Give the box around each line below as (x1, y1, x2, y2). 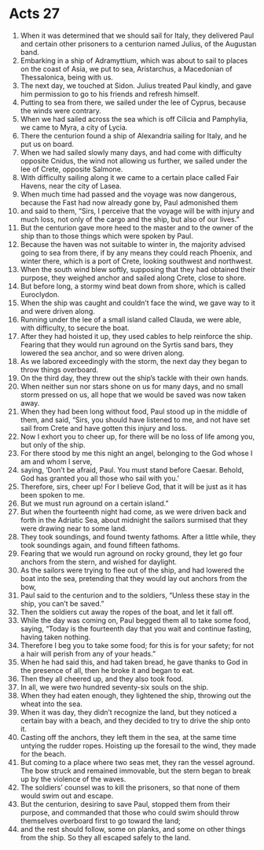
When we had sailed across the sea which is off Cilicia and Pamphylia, (20, 114, 248, 123)
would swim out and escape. (20, 791, 114, 800)
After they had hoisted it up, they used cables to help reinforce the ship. (20, 331, 253, 340)
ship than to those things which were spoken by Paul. (20, 231, 193, 241)
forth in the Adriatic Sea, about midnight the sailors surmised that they (20, 515, 248, 524)
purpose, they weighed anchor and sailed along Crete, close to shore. (20, 273, 247, 282)
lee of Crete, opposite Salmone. (20, 164, 123, 174)
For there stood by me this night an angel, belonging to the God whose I (20, 448, 253, 458)
